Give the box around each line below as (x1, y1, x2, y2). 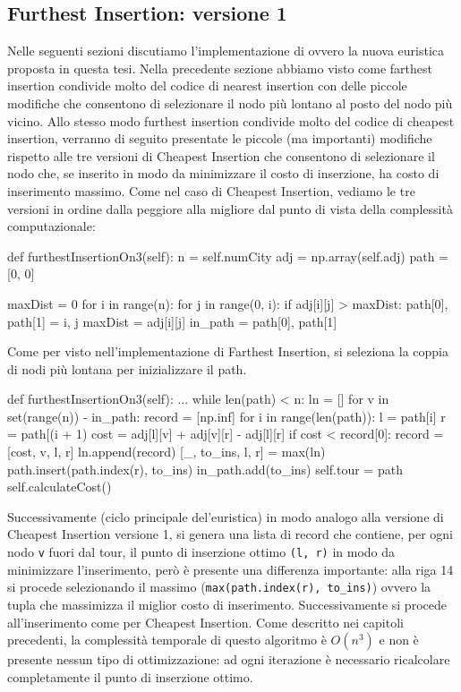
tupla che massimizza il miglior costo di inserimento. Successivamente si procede (7, 594, 447, 613)
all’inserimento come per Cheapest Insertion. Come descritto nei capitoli (7, 612, 404, 631)
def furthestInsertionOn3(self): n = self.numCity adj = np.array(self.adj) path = (7, 246, 448, 265)
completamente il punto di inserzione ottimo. (7, 667, 253, 686)
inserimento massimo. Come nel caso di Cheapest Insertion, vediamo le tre (7, 181, 415, 200)
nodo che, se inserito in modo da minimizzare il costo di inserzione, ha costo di (7, 164, 440, 183)
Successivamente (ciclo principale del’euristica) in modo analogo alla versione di (7, 507, 444, 525)
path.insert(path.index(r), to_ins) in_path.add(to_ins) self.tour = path (7, 459, 403, 478)
